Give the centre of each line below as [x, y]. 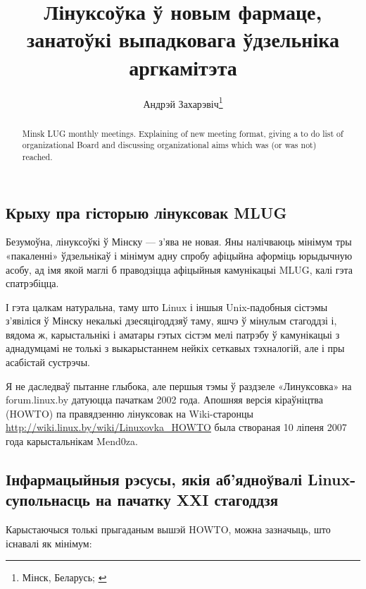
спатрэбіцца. [32, 283]
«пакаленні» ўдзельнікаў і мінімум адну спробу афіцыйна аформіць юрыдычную [179, 255]
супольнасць [48, 500]
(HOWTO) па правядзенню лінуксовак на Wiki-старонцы [130, 413]
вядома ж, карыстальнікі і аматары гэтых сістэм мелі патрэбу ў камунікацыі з [173, 334]
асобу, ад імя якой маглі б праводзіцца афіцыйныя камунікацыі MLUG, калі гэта [179, 269]
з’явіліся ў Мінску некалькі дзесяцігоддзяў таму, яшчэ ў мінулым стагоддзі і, [171, 321]
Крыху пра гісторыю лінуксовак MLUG [146, 212]
